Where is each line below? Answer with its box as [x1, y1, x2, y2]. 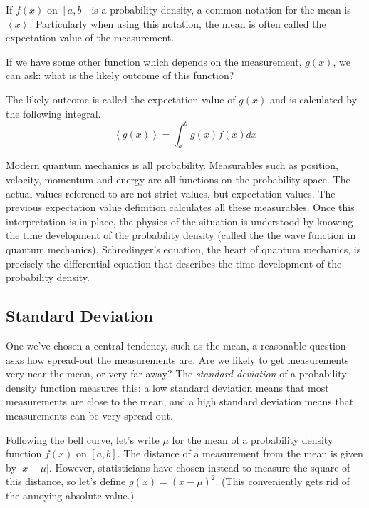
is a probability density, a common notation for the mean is [91, 2, 351, 16]
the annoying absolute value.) [6, 487, 135, 502]
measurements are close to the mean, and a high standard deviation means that [6, 394, 354, 409]
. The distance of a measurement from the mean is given [117, 446, 363, 461]
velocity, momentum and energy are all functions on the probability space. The [6, 172, 350, 187]
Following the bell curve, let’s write [6, 432, 160, 447]
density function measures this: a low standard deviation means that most [6, 380, 329, 395]
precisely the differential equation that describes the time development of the [6, 255, 342, 270]
